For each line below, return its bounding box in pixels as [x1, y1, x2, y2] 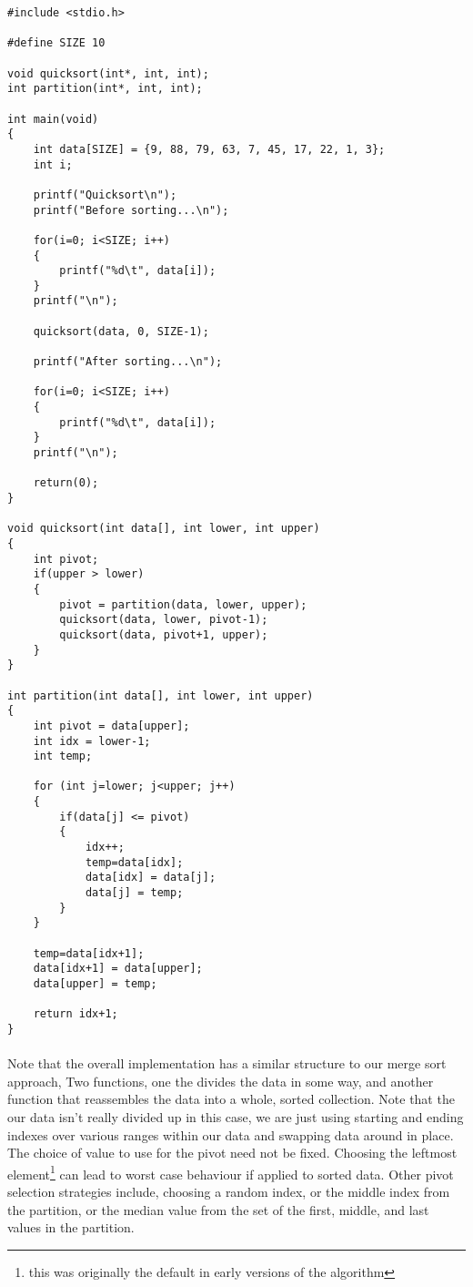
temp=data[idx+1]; [33, 946, 145, 960]
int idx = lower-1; [33, 734, 151, 748]
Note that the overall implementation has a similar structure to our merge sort [7, 1054, 447, 1073]
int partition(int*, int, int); [7, 82, 203, 96]
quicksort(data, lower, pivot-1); [59, 613, 268, 627]
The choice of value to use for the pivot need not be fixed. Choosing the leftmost [7, 1143, 458, 1162]
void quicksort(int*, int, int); [7, 66, 209, 80]
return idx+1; [33, 1007, 118, 1021]
